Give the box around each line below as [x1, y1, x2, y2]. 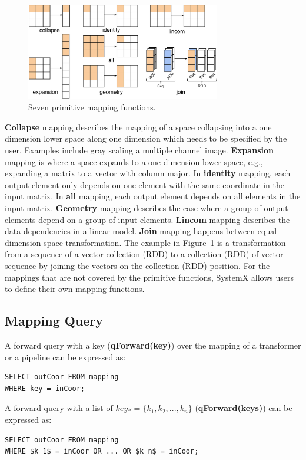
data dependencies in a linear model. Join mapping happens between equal [5, 225, 277, 237]
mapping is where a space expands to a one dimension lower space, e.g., [5, 155, 263, 167]
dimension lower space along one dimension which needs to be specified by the [5, 132, 287, 144]
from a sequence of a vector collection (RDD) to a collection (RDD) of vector [5, 248, 284, 260]
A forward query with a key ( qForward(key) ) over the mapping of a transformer [5, 339, 301, 351]
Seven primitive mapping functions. [28, 101, 156, 113]
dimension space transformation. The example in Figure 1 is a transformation [5, 236, 286, 248]
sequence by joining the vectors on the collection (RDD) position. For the [5, 259, 270, 271]
